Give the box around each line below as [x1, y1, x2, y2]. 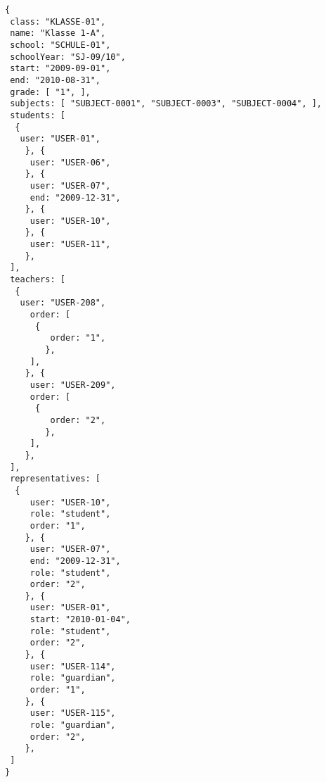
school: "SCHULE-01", [10, 39, 111, 50]
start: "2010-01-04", [30, 614, 131, 625]
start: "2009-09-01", [10, 63, 111, 74]
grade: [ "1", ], [10, 87, 91, 97]
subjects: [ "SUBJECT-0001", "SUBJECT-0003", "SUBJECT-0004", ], [10, 99, 322, 109]
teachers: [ [10, 275, 65, 285]
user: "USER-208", [20, 298, 106, 308]
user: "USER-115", [30, 708, 116, 719]
